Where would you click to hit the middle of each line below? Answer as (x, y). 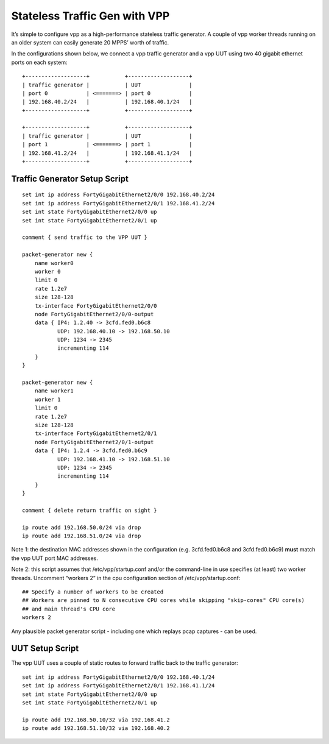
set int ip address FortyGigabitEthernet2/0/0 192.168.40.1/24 (119, 677)
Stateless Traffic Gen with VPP (90, 16)
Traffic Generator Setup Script (70, 179)
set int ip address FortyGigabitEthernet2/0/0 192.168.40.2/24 (119, 195)
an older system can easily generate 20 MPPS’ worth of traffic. (90, 42)
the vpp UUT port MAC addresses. (55, 558)
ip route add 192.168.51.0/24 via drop (82, 536)
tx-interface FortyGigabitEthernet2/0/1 (96, 434)
